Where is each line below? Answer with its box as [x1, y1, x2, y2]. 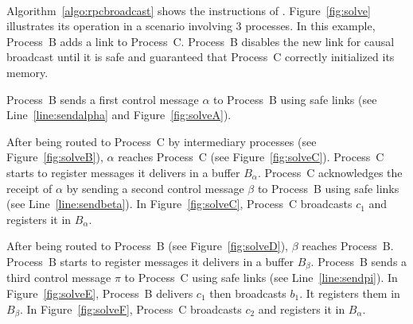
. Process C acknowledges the [257, 164, 403, 180]
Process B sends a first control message [6, 91, 199, 107]
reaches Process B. [302, 237, 394, 254]
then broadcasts [209, 284, 286, 301]
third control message [6, 269, 111, 286]
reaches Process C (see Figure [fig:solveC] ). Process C [118, 148, 384, 165]
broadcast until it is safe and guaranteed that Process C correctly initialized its [6, 48, 395, 65]
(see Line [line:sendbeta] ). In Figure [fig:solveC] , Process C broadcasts [6, 195, 353, 212]
